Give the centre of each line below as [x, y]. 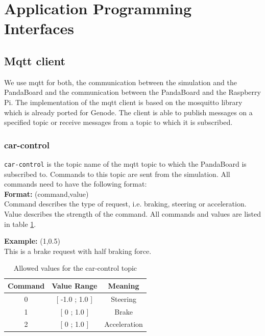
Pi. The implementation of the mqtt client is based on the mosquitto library [123, 102]
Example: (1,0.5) [32, 241]
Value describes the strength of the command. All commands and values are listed [132, 213]
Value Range [75, 285]
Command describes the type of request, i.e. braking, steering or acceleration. [125, 204]
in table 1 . [20, 224]
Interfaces [39, 28]
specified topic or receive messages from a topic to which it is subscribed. [118, 122]
